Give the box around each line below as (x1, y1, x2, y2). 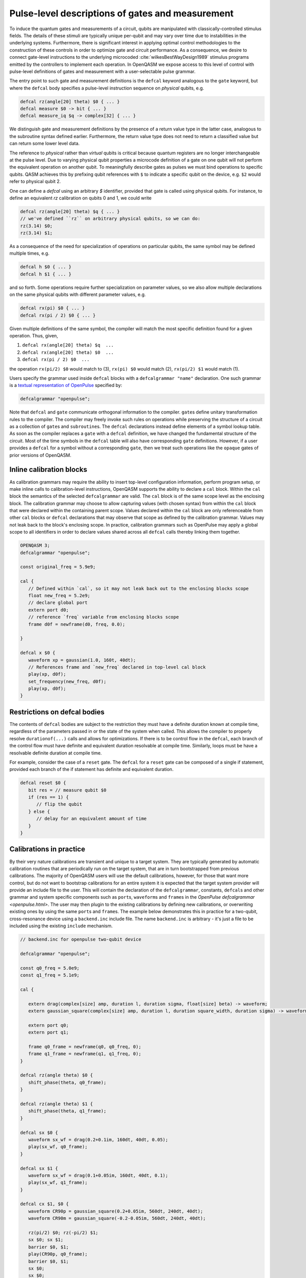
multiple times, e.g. (9, 250, 49, 257)
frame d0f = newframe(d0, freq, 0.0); (28, 621, 125, 627)
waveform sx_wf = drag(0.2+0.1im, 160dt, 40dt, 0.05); (28, 1136, 168, 1143)
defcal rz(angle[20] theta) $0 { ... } (20, 99, 120, 104)
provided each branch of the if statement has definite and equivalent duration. (9, 766, 174, 772)
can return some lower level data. (9, 141, 80, 147)
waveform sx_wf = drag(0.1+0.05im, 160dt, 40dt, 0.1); (28, 1172, 168, 1178)
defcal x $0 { (20, 650, 56, 656)
